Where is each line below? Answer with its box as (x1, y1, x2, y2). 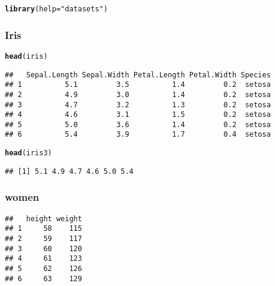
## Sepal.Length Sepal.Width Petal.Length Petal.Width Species (5, 70, 271, 79)
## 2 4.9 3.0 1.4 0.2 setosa (5, 90, 271, 99)
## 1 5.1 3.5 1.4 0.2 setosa (5, 80, 271, 89)
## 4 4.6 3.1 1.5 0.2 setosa (5, 110, 271, 119)
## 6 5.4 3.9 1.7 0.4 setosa (5, 130, 271, 139)
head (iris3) (5, 149, 52, 158)
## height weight (5, 214, 82, 223)
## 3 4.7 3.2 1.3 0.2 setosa (5, 100, 271, 109)
